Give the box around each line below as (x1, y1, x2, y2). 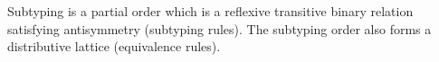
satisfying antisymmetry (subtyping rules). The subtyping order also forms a (7, 19, 432, 38)
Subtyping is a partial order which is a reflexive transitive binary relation (7, 2, 414, 20)
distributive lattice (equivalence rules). (7, 37, 221, 56)
